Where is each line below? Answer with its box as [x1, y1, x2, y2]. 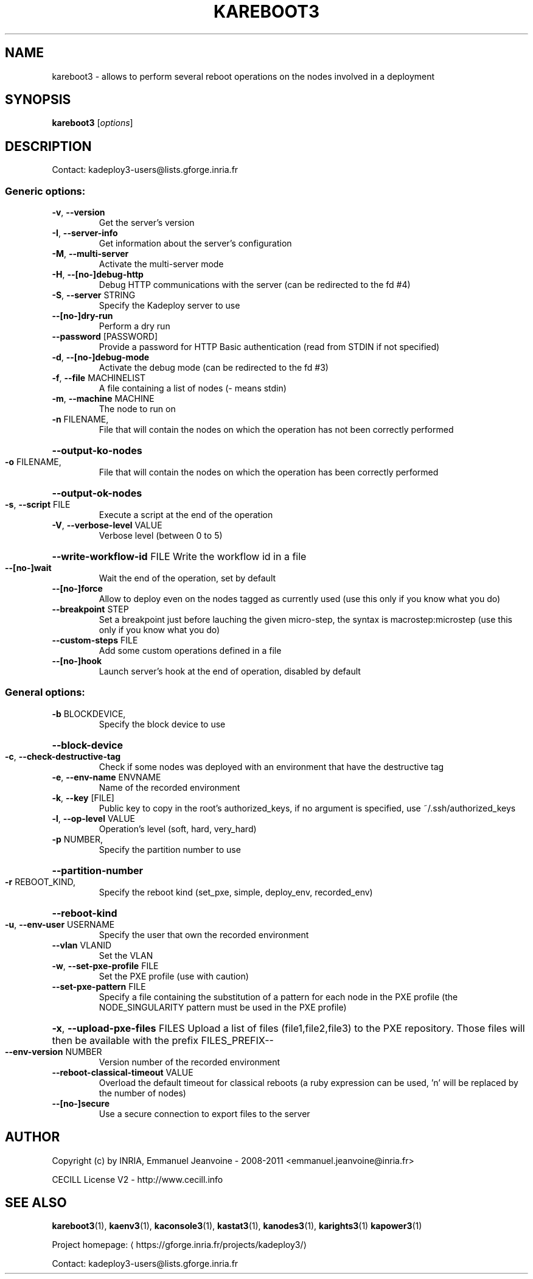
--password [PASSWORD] [52, 331, 158, 342]
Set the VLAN [99, 950, 153, 961]
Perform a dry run [99, 321, 170, 332]
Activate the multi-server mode [99, 259, 224, 270]
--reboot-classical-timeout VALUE [52, 1067, 193, 1078]
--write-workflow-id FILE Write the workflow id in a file [52, 550, 307, 563]
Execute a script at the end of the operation [99, 510, 273, 520]
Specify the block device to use [99, 718, 226, 729]
